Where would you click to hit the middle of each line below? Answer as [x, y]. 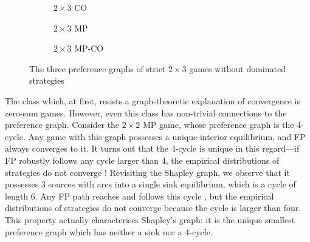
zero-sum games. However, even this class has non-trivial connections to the [146, 113]
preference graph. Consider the [62, 125]
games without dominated [237, 68]
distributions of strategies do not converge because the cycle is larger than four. [153, 208]
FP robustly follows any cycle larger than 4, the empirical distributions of [142, 160]
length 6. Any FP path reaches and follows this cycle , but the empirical [139, 196]
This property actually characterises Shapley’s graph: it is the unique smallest [150, 219]
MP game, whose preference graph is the [218, 125]
